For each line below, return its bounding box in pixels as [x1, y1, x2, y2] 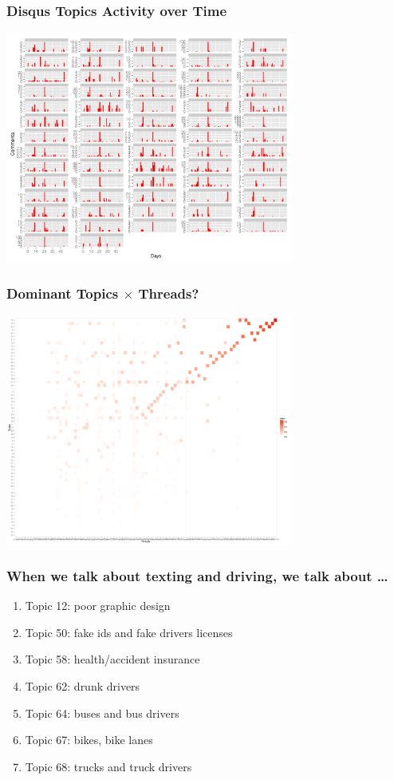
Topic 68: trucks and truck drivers [25, 758, 192, 774]
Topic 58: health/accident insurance [25, 651, 200, 667]
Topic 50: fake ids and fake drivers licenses [25, 624, 233, 640]
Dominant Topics [6, 283, 119, 303]
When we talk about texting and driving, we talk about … [6, 565, 388, 585]
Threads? [138, 283, 199, 303]
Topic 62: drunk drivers [25, 677, 140, 694]
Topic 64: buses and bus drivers [25, 704, 179, 721]
